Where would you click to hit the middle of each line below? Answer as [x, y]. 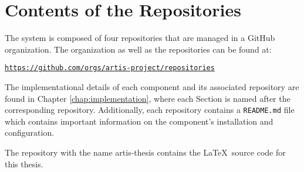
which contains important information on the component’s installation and [139, 121]
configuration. [30, 133]
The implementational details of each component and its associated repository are [152, 86]
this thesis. [24, 164]
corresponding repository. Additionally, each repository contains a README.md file [150, 110]
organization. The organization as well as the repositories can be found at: [138, 49]
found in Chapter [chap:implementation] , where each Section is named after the [148, 98]
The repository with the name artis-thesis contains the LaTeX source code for [145, 152]
